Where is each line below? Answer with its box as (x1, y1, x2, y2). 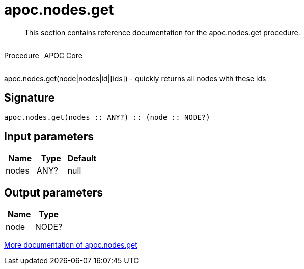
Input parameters (4, 130, 94, 143)
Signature (4, 91, 55, 105)
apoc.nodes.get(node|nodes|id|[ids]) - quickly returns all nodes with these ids (4, 74, 266, 83)
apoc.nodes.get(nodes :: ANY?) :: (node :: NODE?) (4, 113, 210, 121)
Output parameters (4, 186, 103, 199)
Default (67, 153, 97, 164)
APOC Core (44, 51, 82, 60)
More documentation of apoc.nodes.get (4, 240, 137, 250)
